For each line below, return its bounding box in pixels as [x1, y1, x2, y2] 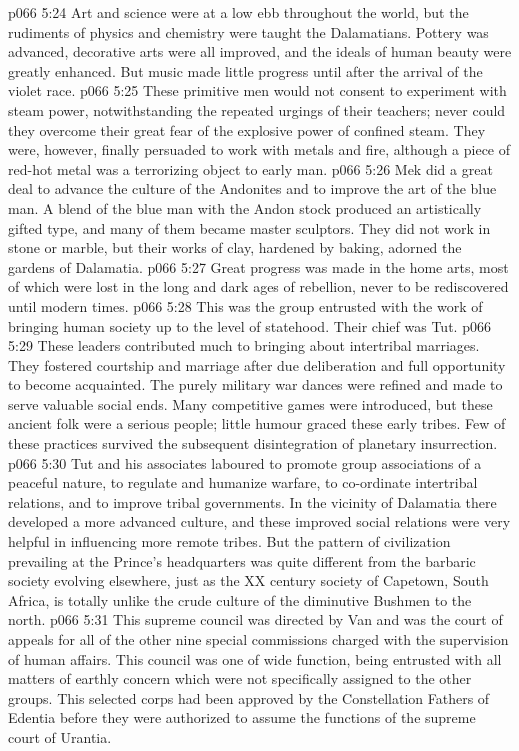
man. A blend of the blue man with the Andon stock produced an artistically [8, 197, 482, 218]
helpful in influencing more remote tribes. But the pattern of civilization [8, 531, 451, 552]
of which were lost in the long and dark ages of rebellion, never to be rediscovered [8, 276, 509, 297]
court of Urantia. [8, 726, 112, 747]
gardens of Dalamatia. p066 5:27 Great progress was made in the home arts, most [8, 256, 509, 277]
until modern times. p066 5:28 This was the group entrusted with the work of [8, 295, 483, 316]
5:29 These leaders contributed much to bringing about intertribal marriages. [8, 335, 480, 356]
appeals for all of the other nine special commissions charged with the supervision [8, 629, 509, 649]
